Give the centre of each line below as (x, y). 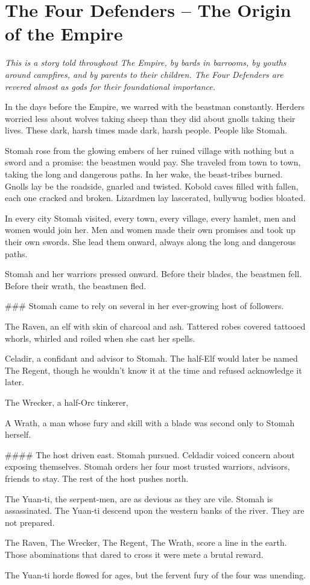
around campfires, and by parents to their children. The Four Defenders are (144, 74)
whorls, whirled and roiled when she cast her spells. (100, 338)
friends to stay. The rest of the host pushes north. (97, 478)
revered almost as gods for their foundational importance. (110, 86)
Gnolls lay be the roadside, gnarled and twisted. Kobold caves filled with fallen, (152, 186)
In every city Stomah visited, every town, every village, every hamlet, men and (150, 218)
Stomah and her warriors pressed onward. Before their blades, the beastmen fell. (153, 274)
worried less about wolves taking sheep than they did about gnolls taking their (150, 118)
